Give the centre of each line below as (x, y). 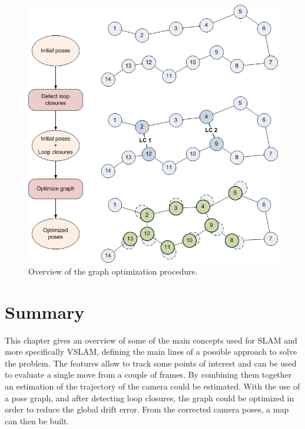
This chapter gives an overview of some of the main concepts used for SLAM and (151, 340)
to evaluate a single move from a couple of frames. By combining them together (148, 374)
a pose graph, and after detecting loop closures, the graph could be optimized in (150, 397)
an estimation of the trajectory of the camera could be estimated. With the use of (152, 386)
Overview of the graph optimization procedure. (113, 271)
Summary (45, 311)
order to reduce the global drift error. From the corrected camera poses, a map (147, 409)
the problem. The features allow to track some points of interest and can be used (151, 363)
